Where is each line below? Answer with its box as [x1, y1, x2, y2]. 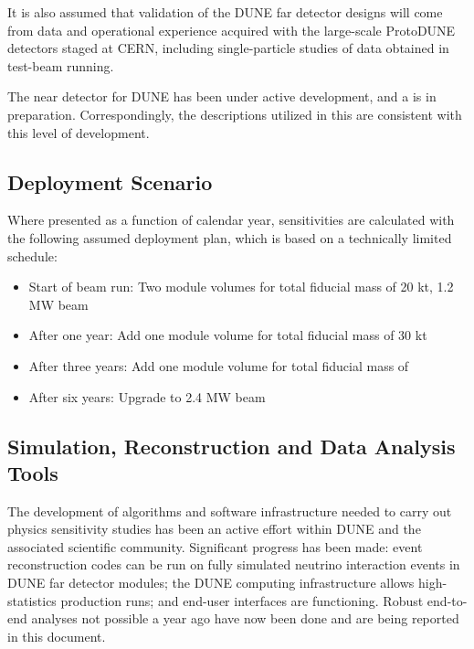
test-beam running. [7, 56, 114, 75]
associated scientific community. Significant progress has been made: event [7, 537, 423, 556]
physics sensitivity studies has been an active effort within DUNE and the [7, 519, 421, 538]
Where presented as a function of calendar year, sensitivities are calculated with [7, 210, 455, 229]
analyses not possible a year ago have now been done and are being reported [31, 609, 459, 628]
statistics [7, 590, 57, 610]
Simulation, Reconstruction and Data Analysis [7, 431, 456, 460]
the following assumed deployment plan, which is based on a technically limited [7, 228, 452, 247]
